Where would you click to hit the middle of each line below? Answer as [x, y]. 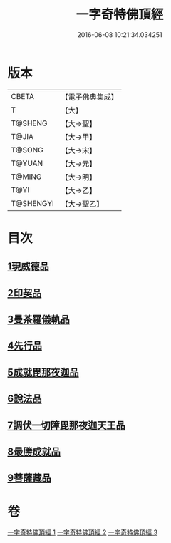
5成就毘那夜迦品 [43, 372]
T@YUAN [27, 163]
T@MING [26, 177]
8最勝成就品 [34, 452]
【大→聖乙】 [82, 204]
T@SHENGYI [33, 203]
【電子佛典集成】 [90, 97]
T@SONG [27, 150]
